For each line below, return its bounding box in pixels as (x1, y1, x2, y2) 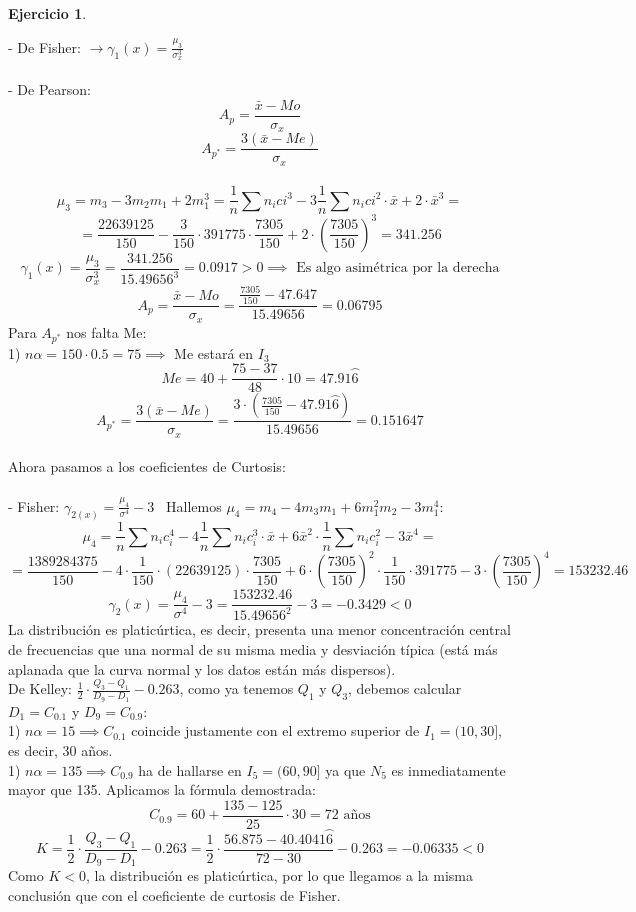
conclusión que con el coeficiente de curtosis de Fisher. (8, 885, 341, 906)
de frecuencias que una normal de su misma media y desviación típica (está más (8, 639, 498, 660)
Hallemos (166, 495, 222, 516)
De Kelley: (8, 678, 72, 699)
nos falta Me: (66, 321, 147, 342)
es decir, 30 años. (8, 739, 113, 760)
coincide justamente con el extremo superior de (131, 720, 420, 741)
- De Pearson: (8, 79, 91, 100)
